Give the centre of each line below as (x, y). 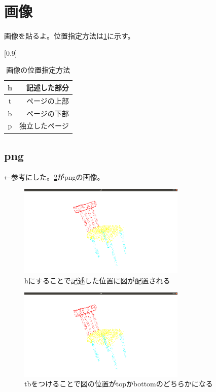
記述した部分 (47, 87)
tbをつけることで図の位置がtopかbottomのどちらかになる (119, 384)
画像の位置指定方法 (38, 70)
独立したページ (44, 126)
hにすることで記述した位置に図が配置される (97, 280)
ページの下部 (47, 113)
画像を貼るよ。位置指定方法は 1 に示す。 (69, 36)
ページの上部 (47, 100)
